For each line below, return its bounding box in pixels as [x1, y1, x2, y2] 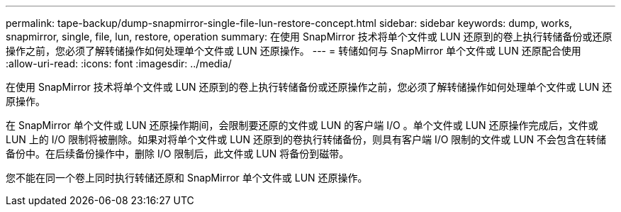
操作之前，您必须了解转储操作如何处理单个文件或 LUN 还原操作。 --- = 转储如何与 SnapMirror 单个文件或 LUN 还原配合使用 [6, 45, 581, 57]
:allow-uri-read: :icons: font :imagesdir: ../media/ [6, 57, 232, 69]
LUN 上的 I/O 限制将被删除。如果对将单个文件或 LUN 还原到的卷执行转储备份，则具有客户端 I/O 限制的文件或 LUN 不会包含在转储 [6, 133, 607, 145]
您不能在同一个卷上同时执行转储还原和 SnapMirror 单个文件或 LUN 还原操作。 [6, 172, 368, 184]
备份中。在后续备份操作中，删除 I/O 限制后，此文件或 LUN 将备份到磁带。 [6, 147, 349, 160]
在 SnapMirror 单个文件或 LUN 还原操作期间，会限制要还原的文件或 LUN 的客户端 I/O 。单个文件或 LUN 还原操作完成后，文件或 [6, 119, 598, 131]
